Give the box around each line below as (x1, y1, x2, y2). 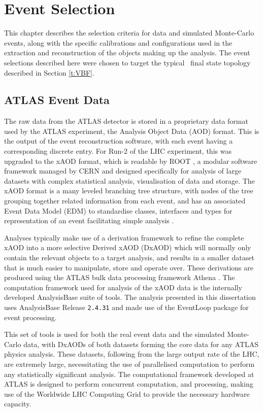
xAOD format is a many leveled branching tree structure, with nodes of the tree (4, 185, 253, 196)
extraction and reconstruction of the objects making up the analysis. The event (4, 47, 250, 58)
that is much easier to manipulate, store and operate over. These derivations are (4, 262, 253, 272)
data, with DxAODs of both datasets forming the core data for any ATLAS (23, 338, 259, 349)
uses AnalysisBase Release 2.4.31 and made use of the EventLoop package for (4, 301, 249, 312)
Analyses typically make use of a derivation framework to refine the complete (4, 232, 244, 243)
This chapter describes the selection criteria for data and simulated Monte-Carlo (4, 27, 254, 38)
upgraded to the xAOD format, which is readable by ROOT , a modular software (4, 155, 257, 166)
